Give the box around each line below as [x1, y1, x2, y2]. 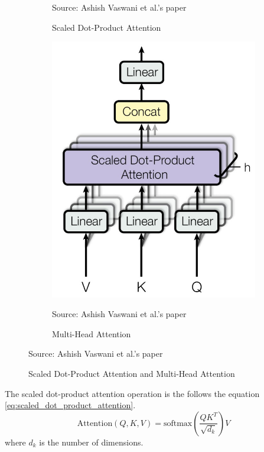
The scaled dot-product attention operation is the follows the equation [5, 387, 260, 399]
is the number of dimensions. [39, 435, 144, 448]
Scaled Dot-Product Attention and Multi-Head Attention [28, 367, 235, 379]
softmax [163, 419, 193, 428]
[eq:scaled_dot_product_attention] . [5, 399, 136, 411]
